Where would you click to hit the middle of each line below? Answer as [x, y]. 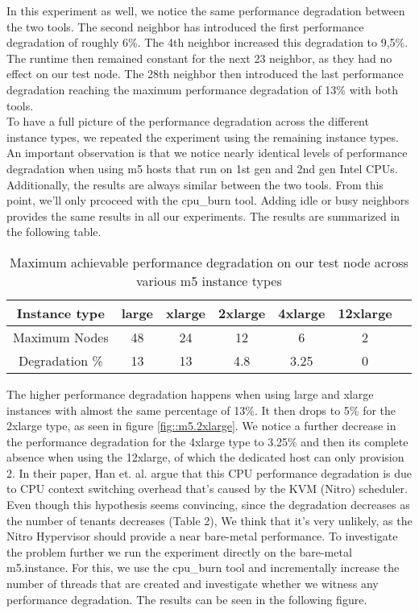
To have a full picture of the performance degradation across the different [188, 121]
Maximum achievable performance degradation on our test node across [209, 262]
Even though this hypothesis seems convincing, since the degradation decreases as [208, 505]
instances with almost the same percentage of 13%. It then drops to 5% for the [201, 410]
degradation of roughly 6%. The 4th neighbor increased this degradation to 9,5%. [207, 42]
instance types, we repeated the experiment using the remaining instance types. [203, 137]
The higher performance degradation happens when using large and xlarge [190, 393]
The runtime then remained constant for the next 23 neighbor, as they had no [199, 58]
